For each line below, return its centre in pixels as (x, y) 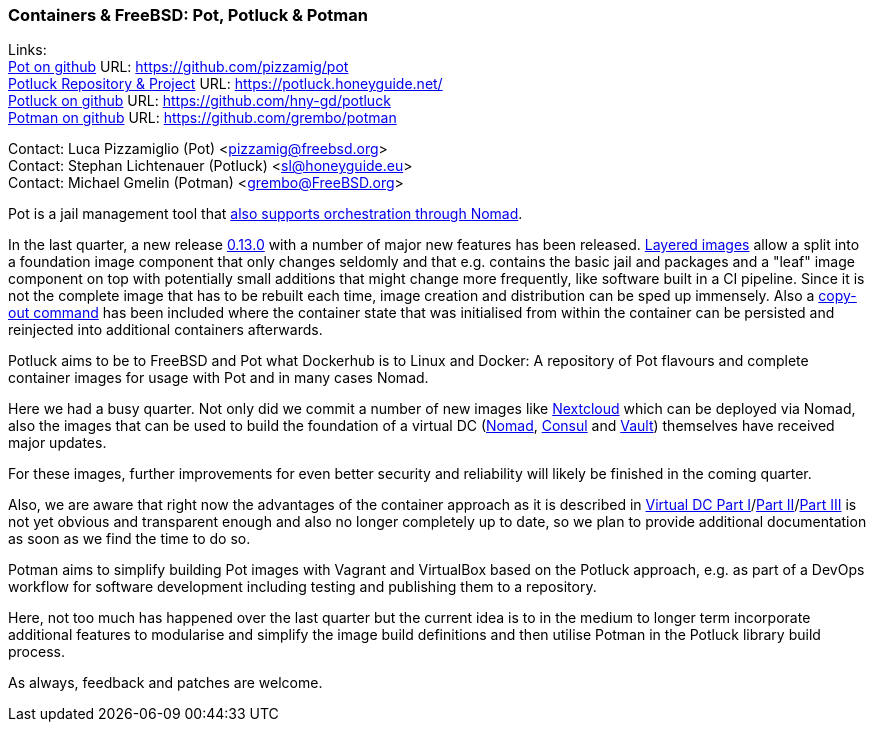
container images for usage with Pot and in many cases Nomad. (218, 378)
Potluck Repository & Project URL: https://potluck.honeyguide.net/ (225, 84)
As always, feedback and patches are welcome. (165, 683)
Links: (27, 50)
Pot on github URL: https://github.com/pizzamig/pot (178, 67)
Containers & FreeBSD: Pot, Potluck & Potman (188, 15)
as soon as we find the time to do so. (129, 539)
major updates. (57, 443)
